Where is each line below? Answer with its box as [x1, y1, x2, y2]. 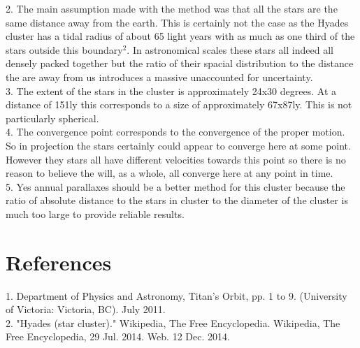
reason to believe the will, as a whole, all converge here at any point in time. [6, 166, 333, 180]
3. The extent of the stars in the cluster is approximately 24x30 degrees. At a [6, 83, 336, 98]
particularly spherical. [6, 110, 99, 125]
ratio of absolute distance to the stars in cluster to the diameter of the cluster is [6, 193, 348, 208]
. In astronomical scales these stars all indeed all [127, 42, 333, 57]
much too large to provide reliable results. [6, 206, 185, 221]
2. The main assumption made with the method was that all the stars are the [6, 1, 338, 15]
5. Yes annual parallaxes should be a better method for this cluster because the [6, 179, 345, 194]
